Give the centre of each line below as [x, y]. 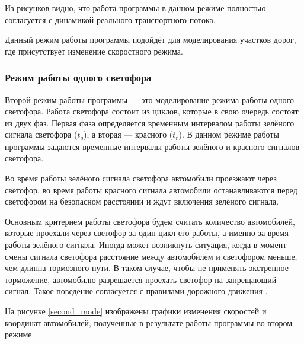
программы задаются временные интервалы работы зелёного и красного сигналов [152, 146]
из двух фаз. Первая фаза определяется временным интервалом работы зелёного [150, 122]
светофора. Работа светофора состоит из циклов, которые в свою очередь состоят [152, 111]
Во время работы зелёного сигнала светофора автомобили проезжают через [141, 178]
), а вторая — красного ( [128, 134]
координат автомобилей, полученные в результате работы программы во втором [149, 322]
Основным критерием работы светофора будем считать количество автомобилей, [150, 221]
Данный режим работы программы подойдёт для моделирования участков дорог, [151, 39]
